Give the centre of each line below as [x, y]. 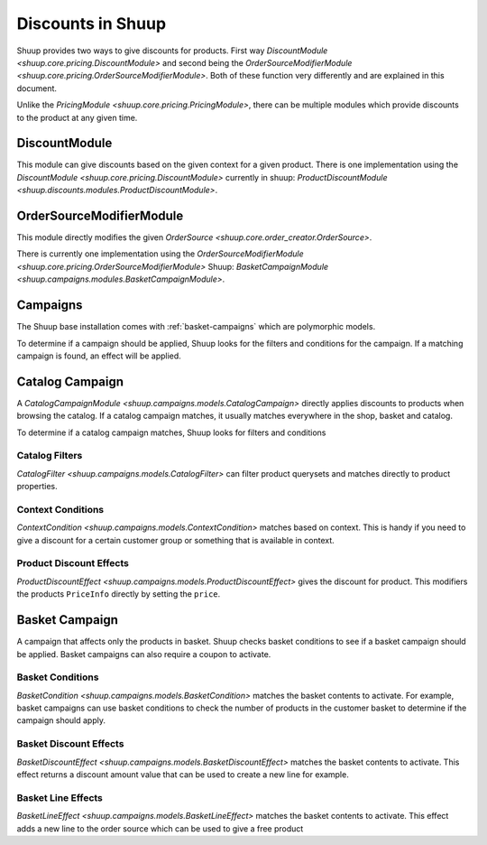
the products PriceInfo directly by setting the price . [119, 594]
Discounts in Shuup [92, 23]
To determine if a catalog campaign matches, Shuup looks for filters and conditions [171, 432]
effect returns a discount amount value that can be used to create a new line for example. [183, 774]
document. [37, 88]
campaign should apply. [61, 720]
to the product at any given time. [77, 117]
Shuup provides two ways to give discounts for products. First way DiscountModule [172, 51]
